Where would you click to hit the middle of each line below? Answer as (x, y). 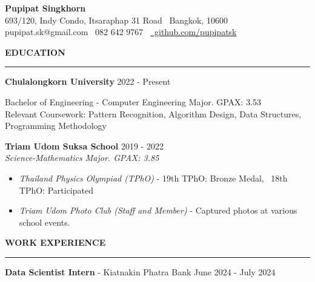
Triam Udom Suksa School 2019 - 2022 (84, 146)
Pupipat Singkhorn (45, 8)
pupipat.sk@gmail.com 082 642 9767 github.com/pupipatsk (121, 32)
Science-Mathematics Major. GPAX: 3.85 (82, 158)
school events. (45, 222)
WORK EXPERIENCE (55, 242)
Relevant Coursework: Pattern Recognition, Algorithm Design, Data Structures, (153, 113)
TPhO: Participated (56, 190)
